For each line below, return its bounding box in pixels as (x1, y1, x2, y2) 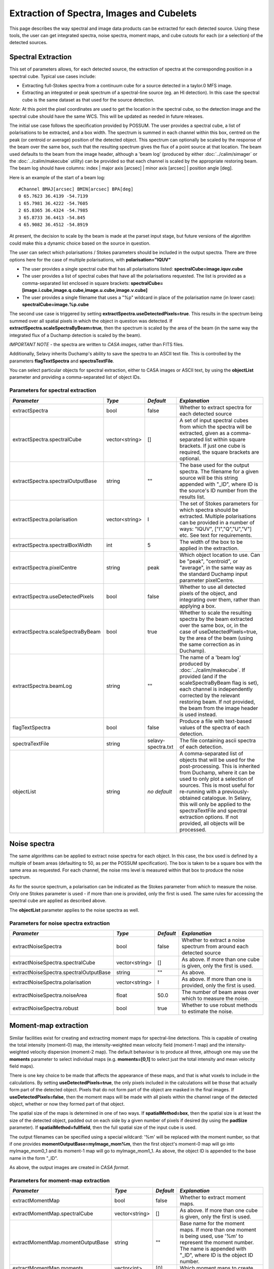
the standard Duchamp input (179, 570, 248, 577)
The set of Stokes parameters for (179, 500, 259, 507)
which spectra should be (179, 506, 238, 513)
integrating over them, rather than (179, 596, 260, 603)
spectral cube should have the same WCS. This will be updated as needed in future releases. (9, 113, 204, 119)
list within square (204, 436, 246, 443)
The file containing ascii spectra (179, 737, 256, 744)
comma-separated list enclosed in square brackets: (22, 280, 130, 286)
